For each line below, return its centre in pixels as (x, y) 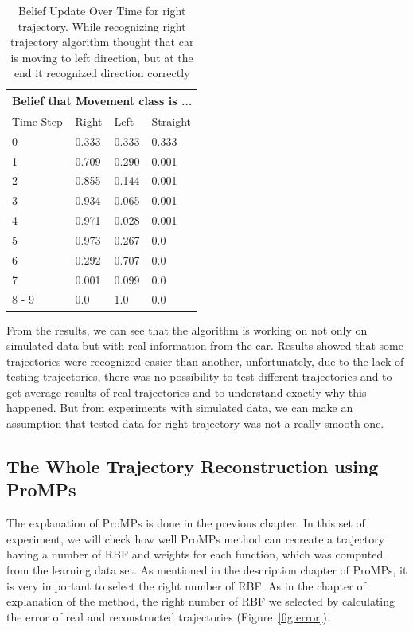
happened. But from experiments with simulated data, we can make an (180, 408)
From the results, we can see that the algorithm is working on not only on (187, 329)
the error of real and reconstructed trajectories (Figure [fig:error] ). (168, 616)
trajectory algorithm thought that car (102, 42)
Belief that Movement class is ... (102, 100)
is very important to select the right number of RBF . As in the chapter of (186, 585)
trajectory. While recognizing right (102, 26)
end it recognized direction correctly (102, 73)
